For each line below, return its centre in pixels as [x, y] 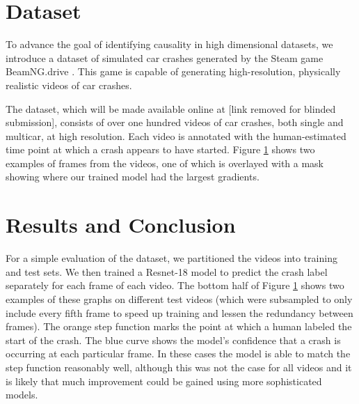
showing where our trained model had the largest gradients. [133, 177]
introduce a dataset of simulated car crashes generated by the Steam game [165, 57]
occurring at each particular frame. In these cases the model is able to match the [178, 353]
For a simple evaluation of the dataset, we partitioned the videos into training [171, 258]
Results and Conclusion [121, 225]
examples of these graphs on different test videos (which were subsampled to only [179, 298]
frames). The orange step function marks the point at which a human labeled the [179, 326]
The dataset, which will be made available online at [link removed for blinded [171, 108]
